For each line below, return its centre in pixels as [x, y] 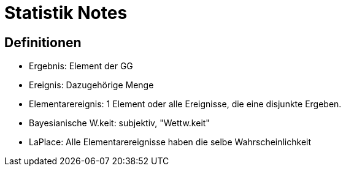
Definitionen [43, 42]
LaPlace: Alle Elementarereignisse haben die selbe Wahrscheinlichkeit [170, 142]
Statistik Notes [66, 13]
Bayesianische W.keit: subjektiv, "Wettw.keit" [119, 123]
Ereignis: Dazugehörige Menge [91, 85]
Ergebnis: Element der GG [81, 66]
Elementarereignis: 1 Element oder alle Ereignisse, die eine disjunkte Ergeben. [185, 104]
